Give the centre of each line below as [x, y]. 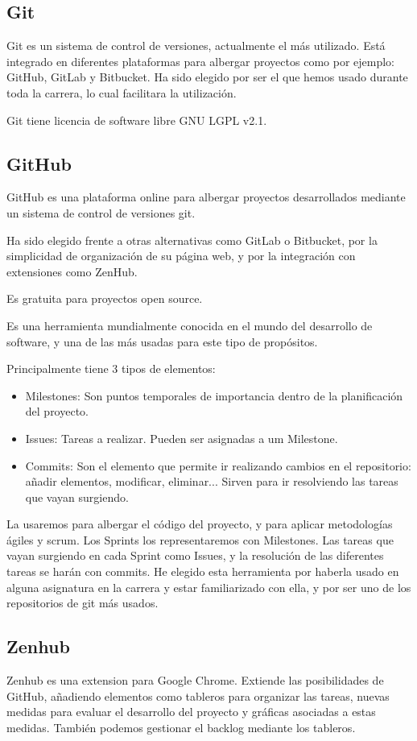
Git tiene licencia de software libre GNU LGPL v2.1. [137, 120]
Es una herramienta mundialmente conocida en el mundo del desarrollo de [190, 325]
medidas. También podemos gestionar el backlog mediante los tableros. [181, 727]
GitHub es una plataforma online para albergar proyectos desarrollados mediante [206, 197]
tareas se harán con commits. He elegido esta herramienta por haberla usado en [203, 571]
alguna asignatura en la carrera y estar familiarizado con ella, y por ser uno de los [209, 587]
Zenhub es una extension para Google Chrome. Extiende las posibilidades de [195, 680]
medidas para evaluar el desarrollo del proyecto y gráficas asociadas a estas [191, 712]
